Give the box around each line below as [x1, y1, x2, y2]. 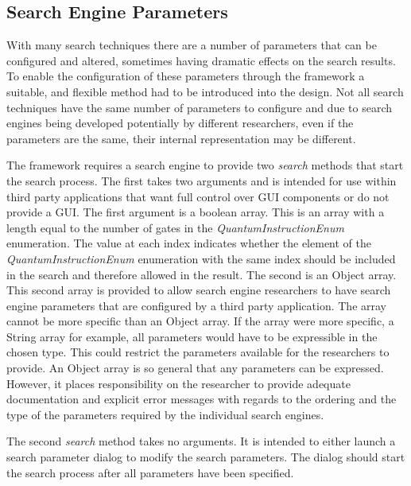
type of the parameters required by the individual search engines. [6, 406, 324, 422]
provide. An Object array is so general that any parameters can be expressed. [6, 360, 384, 376]
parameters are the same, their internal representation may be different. [6, 130, 356, 146]
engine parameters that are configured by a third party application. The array [6, 297, 386, 313]
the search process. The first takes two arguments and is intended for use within [6, 172, 397, 189]
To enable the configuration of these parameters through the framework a [6, 68, 365, 84]
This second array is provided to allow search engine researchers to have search [6, 282, 391, 298]
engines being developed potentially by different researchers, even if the [6, 115, 354, 131]
